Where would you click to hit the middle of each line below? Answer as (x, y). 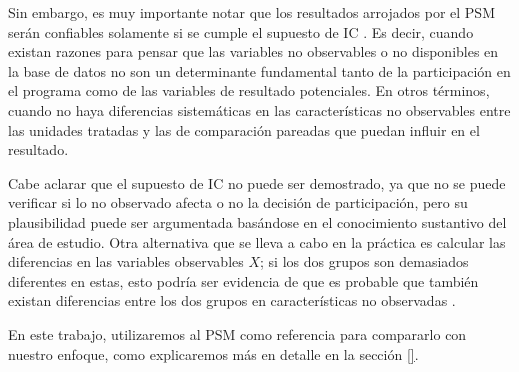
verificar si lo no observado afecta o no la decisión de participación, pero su (238, 202)
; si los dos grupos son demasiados (364, 261)
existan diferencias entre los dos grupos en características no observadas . (232, 300)
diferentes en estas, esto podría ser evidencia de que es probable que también (243, 280)
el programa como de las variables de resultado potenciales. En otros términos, (249, 90)
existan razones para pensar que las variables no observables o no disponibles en (253, 51)
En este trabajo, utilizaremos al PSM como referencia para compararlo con (237, 333)
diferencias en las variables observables (126, 261)
